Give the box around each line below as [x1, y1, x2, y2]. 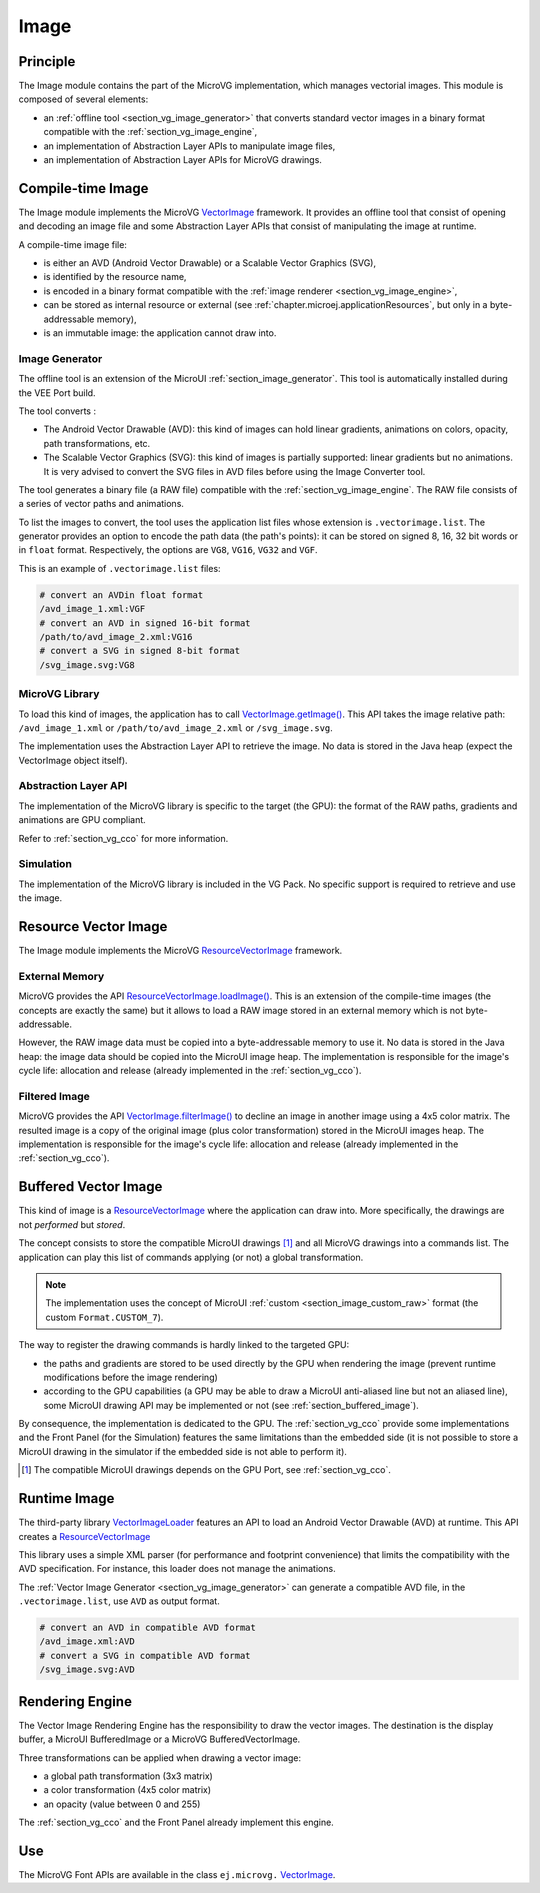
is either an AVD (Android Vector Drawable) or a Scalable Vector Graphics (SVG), [43, 257, 377, 269]
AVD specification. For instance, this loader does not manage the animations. [18, 1563, 336, 1575]
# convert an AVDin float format [39, 589, 204, 600]
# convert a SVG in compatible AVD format [39, 1650, 251, 1661]
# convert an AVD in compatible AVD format [39, 1622, 257, 1634]
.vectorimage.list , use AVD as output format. [18, 1595, 220, 1607]
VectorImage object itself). [18, 754, 129, 766]
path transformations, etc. [43, 437, 151, 449]
